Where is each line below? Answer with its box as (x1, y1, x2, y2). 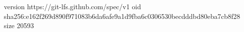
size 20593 (4, 20, 34, 31)
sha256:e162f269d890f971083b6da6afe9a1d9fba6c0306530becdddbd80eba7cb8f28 (4, 11, 241, 21)
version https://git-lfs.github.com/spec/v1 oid (4, 1, 141, 11)
